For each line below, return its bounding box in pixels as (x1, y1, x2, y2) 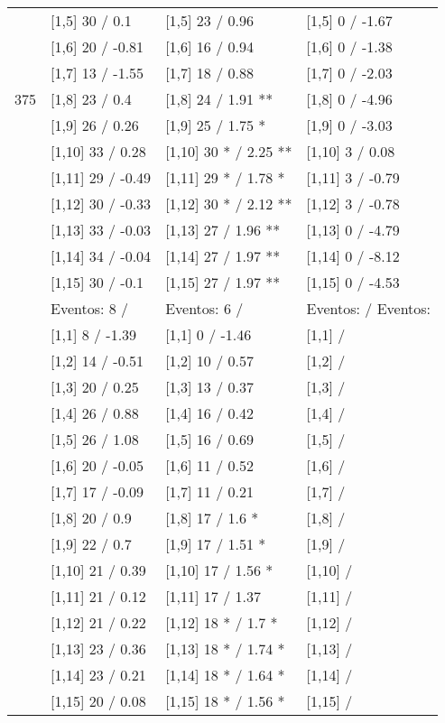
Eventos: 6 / (165, 298, 244, 319)
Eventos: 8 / (51, 298, 129, 319)
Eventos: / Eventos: (306, 298, 431, 319)
